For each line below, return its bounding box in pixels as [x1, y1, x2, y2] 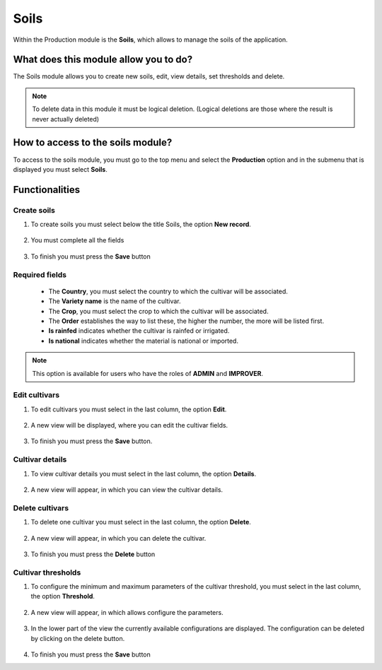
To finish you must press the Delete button [30, 550, 156, 558]
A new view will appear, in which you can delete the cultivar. [30, 534, 207, 542]
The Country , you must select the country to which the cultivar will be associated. [48, 287, 288, 295]
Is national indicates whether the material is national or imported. [48, 336, 238, 345]
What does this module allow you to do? [13, 54, 193, 66]
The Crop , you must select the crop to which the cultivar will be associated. [48, 307, 269, 315]
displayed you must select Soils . [13, 165, 108, 173]
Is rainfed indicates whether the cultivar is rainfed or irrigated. [48, 327, 230, 335]
